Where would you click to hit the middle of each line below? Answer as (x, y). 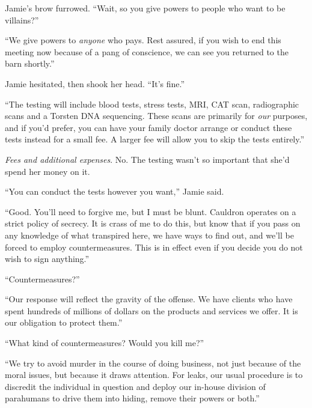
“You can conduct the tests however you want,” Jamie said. (115, 191)
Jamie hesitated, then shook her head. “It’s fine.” (95, 83)
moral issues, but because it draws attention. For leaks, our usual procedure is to (154, 375)
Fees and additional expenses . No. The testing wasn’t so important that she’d (147, 159)
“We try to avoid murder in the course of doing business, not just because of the (153, 363)
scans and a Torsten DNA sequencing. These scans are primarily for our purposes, (156, 116)
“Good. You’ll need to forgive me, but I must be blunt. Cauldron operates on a (151, 211)
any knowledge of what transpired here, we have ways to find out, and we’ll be (149, 235)
